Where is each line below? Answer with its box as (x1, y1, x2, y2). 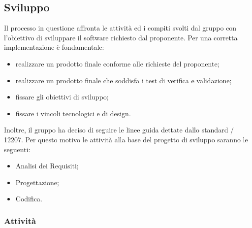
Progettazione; (15, 177, 59, 187)
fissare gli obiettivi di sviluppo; (15, 92, 109, 102)
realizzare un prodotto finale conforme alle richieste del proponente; (15, 58, 220, 68)
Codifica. (15, 194, 42, 204)
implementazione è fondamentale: (4, 42, 104, 52)
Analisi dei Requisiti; (15, 161, 79, 171)
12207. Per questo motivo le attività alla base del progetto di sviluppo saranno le (4, 134, 248, 144)
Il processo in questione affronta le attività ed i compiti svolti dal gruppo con (4, 23, 237, 33)
